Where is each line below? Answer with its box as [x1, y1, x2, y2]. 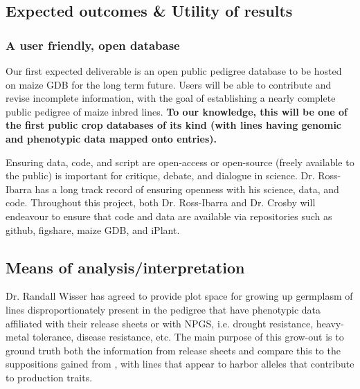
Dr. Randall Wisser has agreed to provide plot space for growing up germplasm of [6, 289, 353, 303]
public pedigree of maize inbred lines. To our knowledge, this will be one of [6, 104, 348, 118]
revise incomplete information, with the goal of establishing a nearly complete [6, 91, 336, 105]
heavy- [316, 316, 344, 330]
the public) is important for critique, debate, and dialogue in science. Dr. [6, 168, 315, 183]
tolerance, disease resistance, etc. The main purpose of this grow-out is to [32, 329, 344, 344]
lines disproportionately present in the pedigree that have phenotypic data [6, 302, 321, 316]
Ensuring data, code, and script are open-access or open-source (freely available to [6, 154, 354, 169]
